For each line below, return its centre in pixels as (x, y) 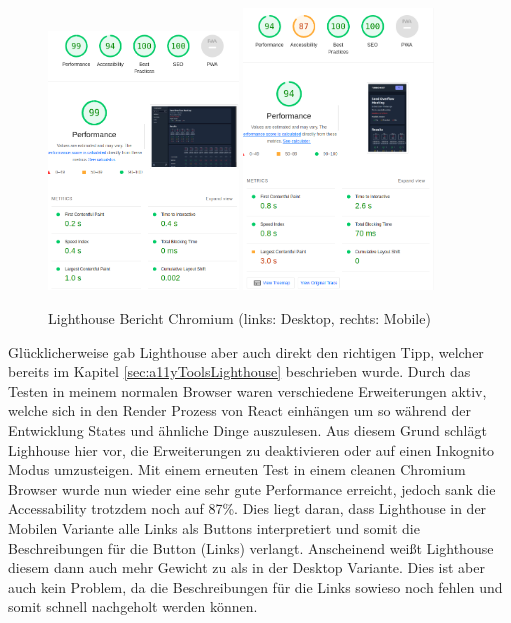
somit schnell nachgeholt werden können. (133, 606)
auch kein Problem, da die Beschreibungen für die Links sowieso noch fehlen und (255, 586)
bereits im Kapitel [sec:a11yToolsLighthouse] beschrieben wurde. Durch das (239, 371)
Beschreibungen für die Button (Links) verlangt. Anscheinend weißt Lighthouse (251, 547)
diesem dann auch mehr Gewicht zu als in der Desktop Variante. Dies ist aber (246, 567)
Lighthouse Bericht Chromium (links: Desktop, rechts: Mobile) (239, 318)
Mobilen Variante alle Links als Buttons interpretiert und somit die (214, 528)
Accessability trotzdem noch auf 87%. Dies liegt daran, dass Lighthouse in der (247, 508)
